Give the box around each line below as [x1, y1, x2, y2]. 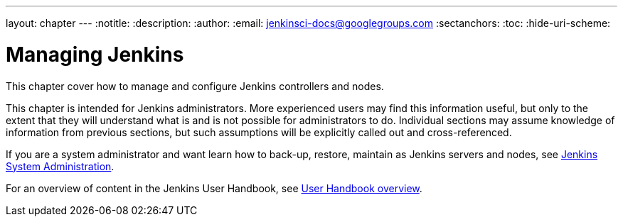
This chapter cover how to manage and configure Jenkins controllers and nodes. [6, 79, 384, 92]
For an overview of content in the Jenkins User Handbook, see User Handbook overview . [6, 182, 422, 194]
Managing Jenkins [6, 42, 184, 67]
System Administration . [6, 160, 115, 172]
